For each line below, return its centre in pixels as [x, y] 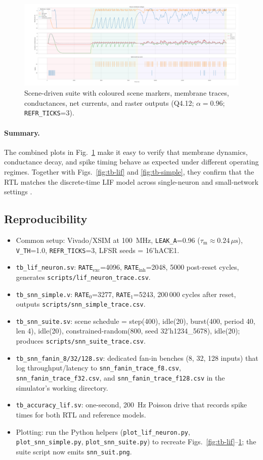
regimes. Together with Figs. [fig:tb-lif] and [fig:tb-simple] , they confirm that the [129, 171]
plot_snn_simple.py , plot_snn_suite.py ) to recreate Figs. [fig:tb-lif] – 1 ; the [136, 442]
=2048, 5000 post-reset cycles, [192, 267]
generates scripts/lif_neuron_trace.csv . [83, 277]
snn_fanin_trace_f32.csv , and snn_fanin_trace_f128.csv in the [120, 378]
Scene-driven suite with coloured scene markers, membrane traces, [127, 93]
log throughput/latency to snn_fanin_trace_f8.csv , [98, 368]
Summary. [22, 132]
